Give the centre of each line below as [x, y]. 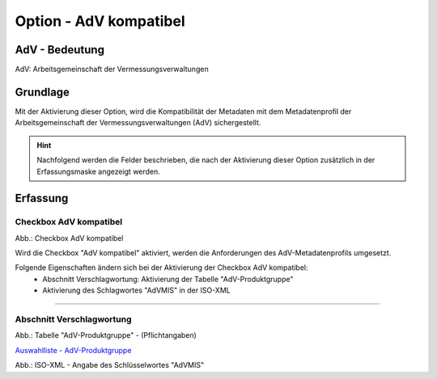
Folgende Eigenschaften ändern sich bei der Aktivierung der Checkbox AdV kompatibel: [161, 267]
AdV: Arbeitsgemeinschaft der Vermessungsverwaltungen [112, 69]
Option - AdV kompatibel [100, 21]
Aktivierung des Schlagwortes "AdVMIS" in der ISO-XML [136, 290]
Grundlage [42, 92]
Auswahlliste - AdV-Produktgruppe [73, 350]
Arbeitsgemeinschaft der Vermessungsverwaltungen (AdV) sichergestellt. [138, 123]
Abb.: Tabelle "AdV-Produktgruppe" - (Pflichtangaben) [106, 335]
